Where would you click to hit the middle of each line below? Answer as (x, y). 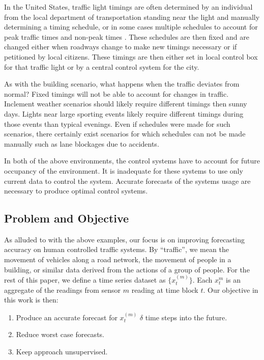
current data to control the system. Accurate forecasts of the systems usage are (127, 181)
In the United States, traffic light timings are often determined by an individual (128, 7)
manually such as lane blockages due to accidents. (82, 143)
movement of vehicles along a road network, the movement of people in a (118, 259)
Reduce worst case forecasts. (60, 334)
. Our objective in (231, 289)
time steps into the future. (186, 317)
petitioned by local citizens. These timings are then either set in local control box (131, 56)
